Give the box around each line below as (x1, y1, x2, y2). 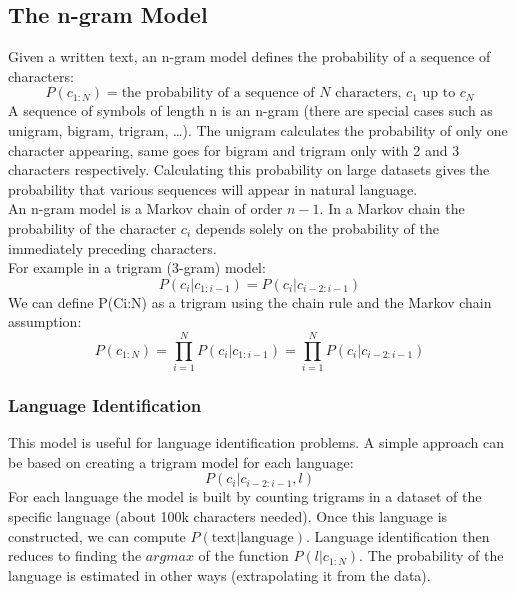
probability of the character (8, 217, 177, 238)
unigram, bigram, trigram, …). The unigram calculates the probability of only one (8, 119, 508, 140)
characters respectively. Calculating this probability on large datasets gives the (8, 159, 490, 180)
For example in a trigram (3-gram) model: (8, 257, 266, 278)
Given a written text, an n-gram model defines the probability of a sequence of (8, 46, 491, 67)
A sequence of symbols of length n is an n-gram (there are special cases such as (8, 100, 493, 121)
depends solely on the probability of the (195, 217, 439, 238)
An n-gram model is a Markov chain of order (8, 198, 283, 219)
